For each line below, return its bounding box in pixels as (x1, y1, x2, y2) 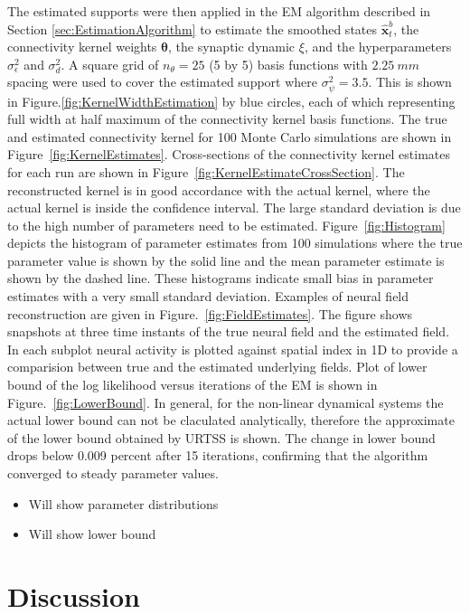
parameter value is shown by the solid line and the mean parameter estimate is (7, 250, 445, 269)
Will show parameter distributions (28, 494, 219, 513)
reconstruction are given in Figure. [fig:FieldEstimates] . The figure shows (7, 304, 413, 323)
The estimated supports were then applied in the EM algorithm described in (7, 2, 431, 20)
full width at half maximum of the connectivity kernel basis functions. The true (7, 109, 447, 128)
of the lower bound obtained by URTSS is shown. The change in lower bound (7, 428, 436, 447)
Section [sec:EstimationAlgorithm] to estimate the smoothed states (7, 19, 378, 38)
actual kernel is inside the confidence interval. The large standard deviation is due (7, 198, 461, 217)
